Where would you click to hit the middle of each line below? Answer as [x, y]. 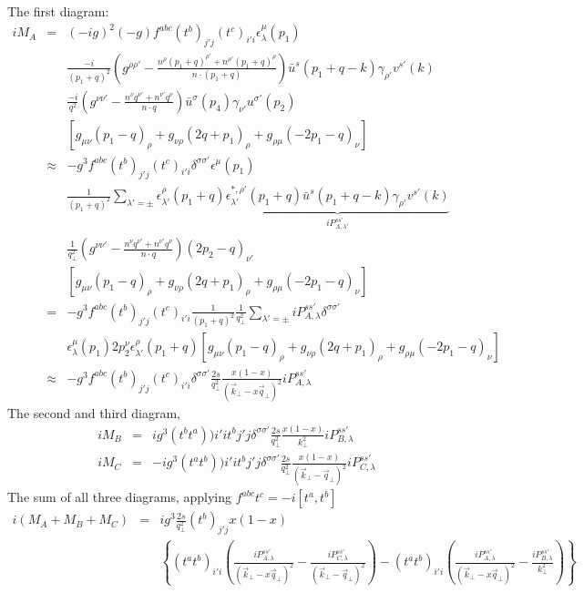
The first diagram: [58, 11]
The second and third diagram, [94, 412]
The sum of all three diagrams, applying [120, 497]
